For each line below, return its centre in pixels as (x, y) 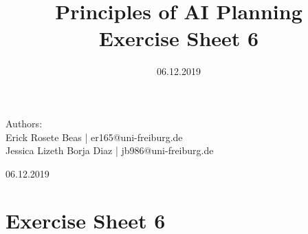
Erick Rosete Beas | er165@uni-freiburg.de (94, 137)
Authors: (24, 123)
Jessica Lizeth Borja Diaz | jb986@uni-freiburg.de (110, 150)
